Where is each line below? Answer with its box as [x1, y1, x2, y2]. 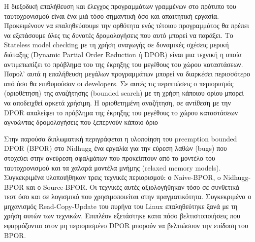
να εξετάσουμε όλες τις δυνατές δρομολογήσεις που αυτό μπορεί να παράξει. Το [4, 30, 233, 40]
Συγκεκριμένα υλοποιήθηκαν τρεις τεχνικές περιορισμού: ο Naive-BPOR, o [4, 172, 221, 182]
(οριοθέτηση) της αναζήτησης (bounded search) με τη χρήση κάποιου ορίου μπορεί [4, 88, 244, 98]
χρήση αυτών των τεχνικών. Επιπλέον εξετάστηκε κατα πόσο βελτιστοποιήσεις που [4, 210, 241, 221]
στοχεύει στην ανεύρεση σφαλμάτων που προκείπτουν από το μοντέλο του [4, 152, 216, 163]
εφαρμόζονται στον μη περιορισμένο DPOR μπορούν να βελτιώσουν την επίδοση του [4, 220, 248, 231]
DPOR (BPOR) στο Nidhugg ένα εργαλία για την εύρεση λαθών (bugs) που [4, 143, 227, 153]
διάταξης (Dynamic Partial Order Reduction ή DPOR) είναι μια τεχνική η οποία [4, 49, 242, 59]
